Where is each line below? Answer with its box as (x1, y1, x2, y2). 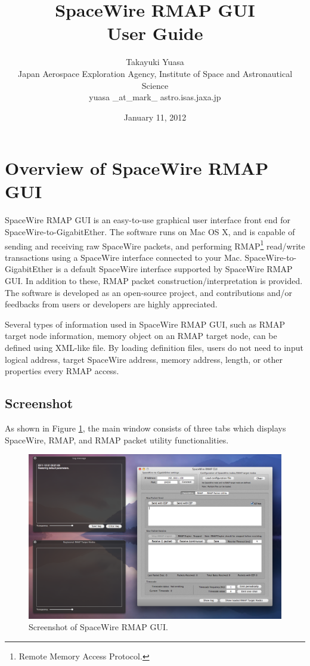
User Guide (107, 21, 203, 45)
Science (141, 79, 169, 91)
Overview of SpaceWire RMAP (5, 156, 269, 180)
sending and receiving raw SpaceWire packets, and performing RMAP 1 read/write (5, 238, 305, 252)
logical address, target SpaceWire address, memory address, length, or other (5, 353, 283, 365)
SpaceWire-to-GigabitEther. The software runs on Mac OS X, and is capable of (5, 226, 295, 238)
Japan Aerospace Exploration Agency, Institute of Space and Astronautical (17, 67, 293, 79)
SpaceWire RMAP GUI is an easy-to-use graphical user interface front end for (5, 214, 290, 226)
